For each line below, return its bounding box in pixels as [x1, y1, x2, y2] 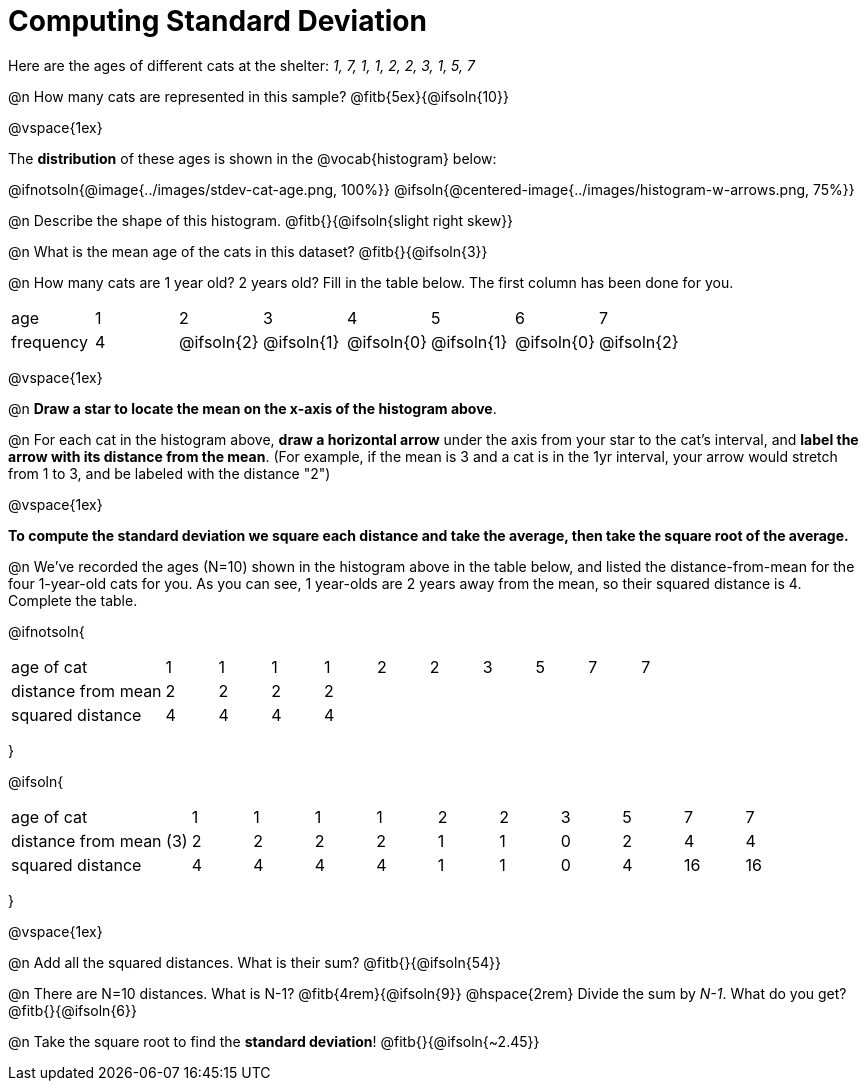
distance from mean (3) [11, 830, 188, 851]
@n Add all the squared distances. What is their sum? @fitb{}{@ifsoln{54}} [8, 953, 501, 971]
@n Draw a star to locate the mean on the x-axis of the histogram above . [8, 399, 497, 417]
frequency [11, 331, 88, 352]
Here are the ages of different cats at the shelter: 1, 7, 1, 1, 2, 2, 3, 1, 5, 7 [8, 56, 475, 74]
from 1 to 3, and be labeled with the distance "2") [8, 464, 331, 482]
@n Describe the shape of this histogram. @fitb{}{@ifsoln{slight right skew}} [8, 211, 514, 229]
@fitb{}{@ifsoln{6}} [8, 1001, 137, 1019]
